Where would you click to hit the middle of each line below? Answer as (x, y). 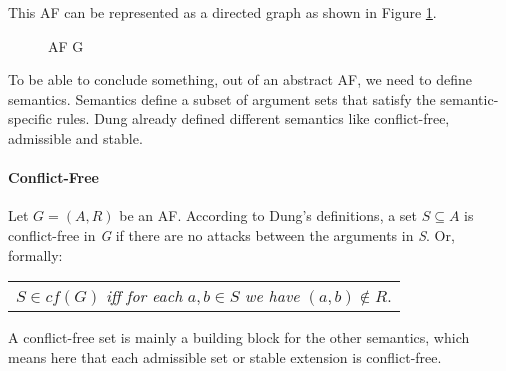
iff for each (144, 296)
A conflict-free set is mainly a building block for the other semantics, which (239, 337)
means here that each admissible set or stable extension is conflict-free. (225, 356)
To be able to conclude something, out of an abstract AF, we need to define (240, 79)
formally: (35, 254)
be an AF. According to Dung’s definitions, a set (268, 215)
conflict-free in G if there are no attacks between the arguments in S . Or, (231, 234)
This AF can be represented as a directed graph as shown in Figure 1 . (222, 12)
